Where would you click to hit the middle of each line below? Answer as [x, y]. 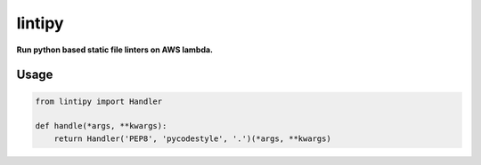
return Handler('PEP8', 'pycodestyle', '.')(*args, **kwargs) [192, 138]
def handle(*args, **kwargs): [101, 126]
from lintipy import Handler [99, 101]
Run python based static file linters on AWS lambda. [115, 50]
